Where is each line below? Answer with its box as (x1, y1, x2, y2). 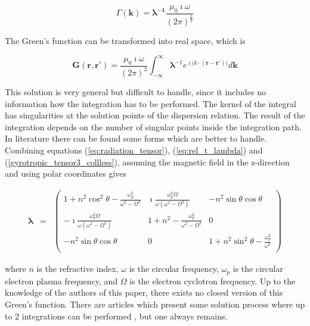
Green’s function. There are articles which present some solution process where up (5, 298, 305, 311)
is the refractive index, (36, 262, 119, 275)
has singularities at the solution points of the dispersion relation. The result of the (5, 109, 305, 121)
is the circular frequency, (129, 262, 219, 275)
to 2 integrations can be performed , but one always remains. (5, 309, 228, 322)
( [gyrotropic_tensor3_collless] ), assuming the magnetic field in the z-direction (5, 155, 290, 168)
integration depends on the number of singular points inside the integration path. (5, 120, 302, 133)
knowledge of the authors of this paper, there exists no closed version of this (5, 286, 283, 299)
